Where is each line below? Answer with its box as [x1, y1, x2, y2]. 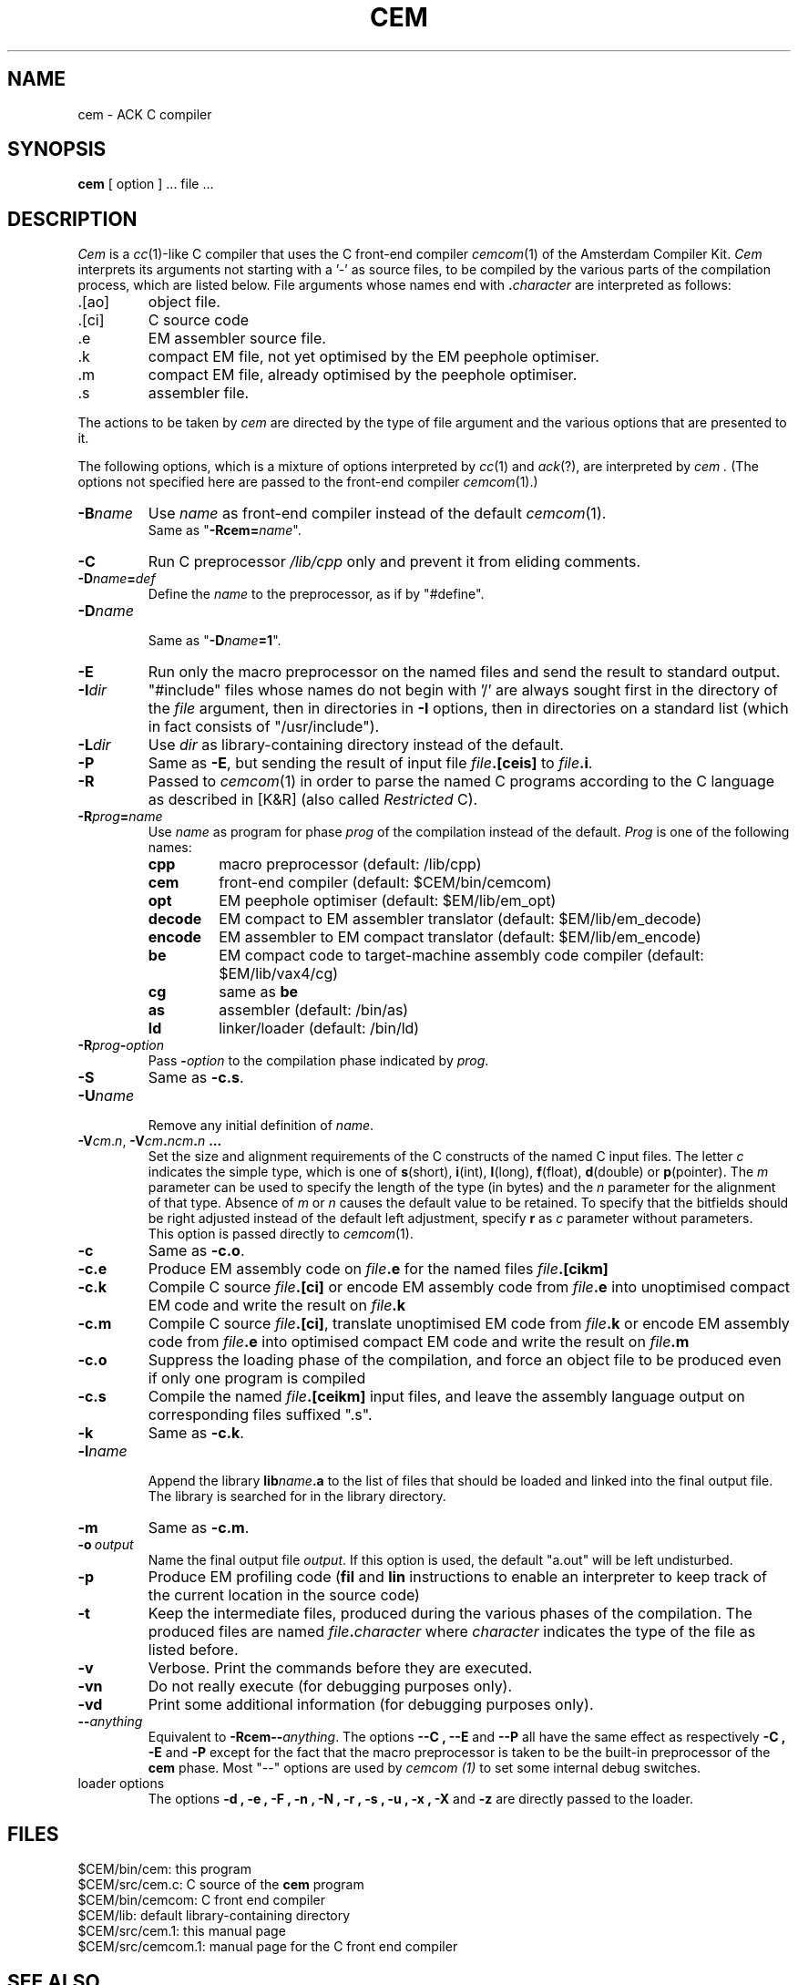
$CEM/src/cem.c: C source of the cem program [77, 1877, 364, 1893]
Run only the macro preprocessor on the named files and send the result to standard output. [148, 663, 781, 682]
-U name [77, 1086, 135, 1106]
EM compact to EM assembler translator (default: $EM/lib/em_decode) [219, 910, 702, 929]
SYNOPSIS [7, 138, 107, 161]
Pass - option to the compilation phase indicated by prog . [148, 1053, 489, 1069]
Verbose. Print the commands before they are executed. [148, 1659, 533, 1678]
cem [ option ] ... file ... [77, 176, 214, 192]
